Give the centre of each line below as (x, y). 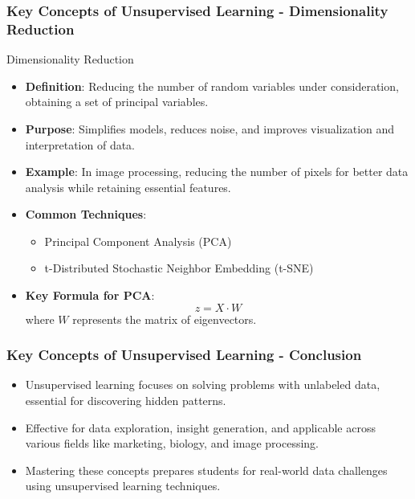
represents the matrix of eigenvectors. (165, 319)
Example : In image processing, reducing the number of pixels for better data (217, 172)
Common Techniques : (86, 214)
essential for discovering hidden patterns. (126, 401)
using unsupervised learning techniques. (123, 486)
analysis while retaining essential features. (128, 187)
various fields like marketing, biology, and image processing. (172, 443)
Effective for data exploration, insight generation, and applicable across (200, 427)
